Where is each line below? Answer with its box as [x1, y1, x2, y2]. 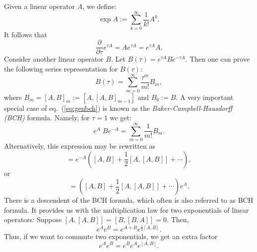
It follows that [4, 29, 47, 39]
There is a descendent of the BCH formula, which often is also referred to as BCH [4, 195, 254, 205]
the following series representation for [4, 63, 118, 74]
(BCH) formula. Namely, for [4, 112, 90, 123]
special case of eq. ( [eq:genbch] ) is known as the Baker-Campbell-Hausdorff [4, 102, 233, 113]
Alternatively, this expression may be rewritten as [4, 141, 155, 151]
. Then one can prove [185, 54, 250, 64]
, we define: [82, 1, 117, 11]
